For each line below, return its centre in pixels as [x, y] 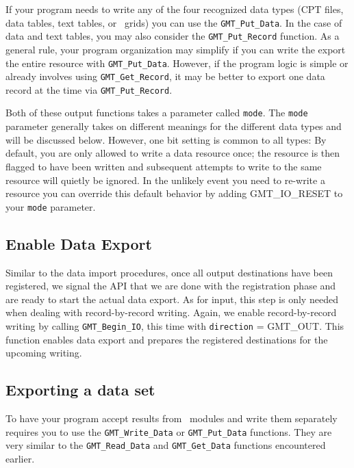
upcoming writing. [44, 353]
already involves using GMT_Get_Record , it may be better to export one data [165, 76]
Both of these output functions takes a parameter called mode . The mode [157, 113]
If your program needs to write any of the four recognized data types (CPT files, [175, 9]
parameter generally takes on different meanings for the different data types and [174, 126]
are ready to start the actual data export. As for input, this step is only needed [172, 299]
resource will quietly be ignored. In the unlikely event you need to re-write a [165, 180]
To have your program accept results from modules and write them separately [172, 418]
